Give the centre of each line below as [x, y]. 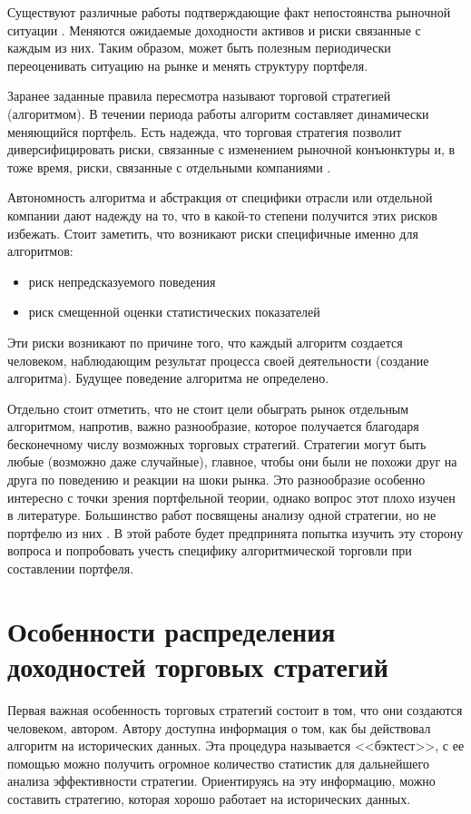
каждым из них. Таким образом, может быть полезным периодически [199, 48]
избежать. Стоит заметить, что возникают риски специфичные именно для [213, 233]
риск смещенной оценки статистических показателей [174, 312]
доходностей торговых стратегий [198, 666]
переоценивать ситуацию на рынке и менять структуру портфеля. [188, 65]
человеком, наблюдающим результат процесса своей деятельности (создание [218, 360]
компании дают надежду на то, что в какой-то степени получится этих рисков [222, 215]
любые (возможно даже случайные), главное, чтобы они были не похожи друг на [232, 461]
